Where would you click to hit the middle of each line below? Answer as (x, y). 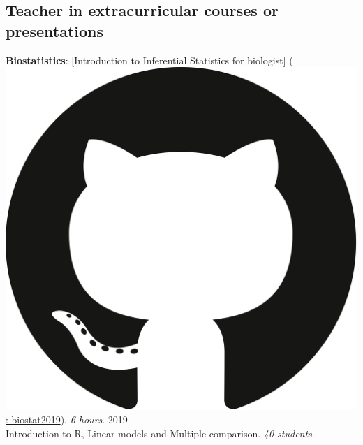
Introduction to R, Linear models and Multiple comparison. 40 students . (160, 433)
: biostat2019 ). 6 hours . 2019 (67, 419)
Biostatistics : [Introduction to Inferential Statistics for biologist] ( (149, 60)
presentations (55, 30)
